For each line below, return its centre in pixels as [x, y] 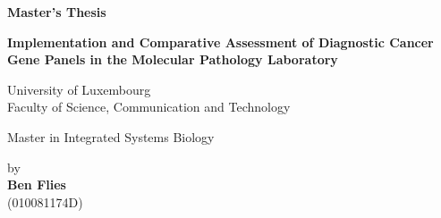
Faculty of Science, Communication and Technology [149, 107]
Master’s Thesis [57, 12]
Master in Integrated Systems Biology [111, 136]
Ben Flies [37, 184]
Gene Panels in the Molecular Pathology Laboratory [173, 59]
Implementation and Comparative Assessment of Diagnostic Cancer [220, 42]
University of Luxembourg [79, 89]
